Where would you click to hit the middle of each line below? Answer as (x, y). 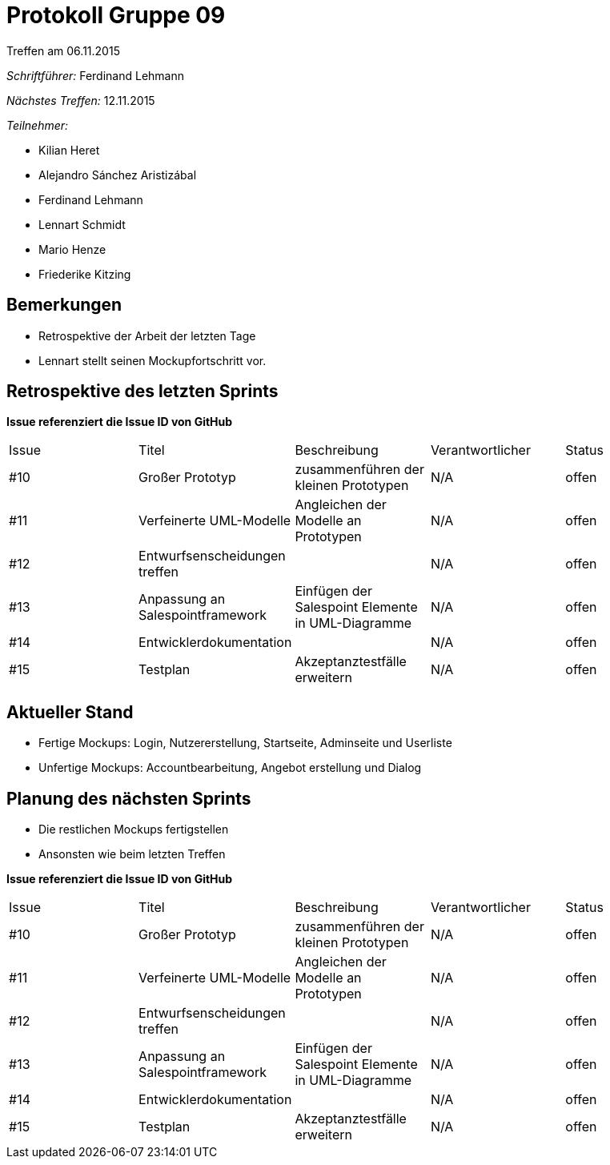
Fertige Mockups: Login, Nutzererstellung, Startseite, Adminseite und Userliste (245, 743)
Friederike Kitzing (85, 274)
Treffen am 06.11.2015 (63, 50)
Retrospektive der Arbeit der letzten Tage (147, 335)
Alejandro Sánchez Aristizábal (118, 175)
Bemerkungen (64, 305)
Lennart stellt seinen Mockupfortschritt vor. (152, 360)
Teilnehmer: (38, 125)
